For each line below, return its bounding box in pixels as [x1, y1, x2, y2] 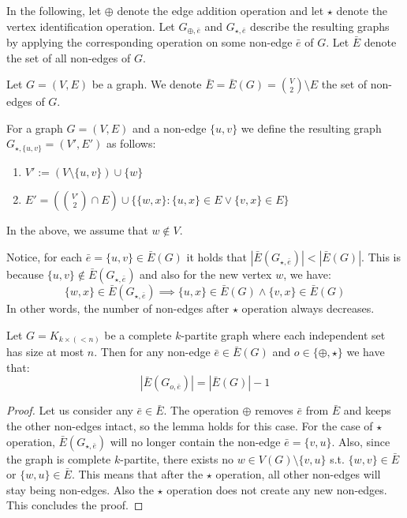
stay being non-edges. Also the [6, 481, 154, 497]
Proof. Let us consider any [6, 402, 133, 419]
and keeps [343, 402, 391, 419]
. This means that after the [71, 466, 203, 482]
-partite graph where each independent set [181, 326, 386, 343]
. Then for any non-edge [94, 343, 211, 360]
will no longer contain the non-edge [110, 433, 281, 449]
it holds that [186, 249, 247, 265]
